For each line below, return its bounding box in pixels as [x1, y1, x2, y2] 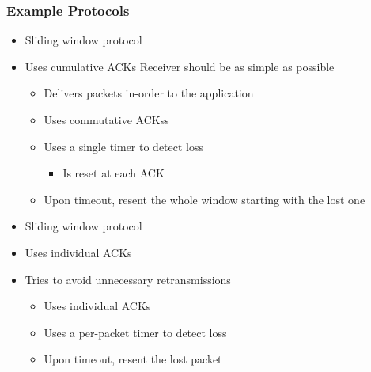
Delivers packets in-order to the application [44, 85, 254, 101]
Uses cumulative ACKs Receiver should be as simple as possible [25, 58, 335, 74]
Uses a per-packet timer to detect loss [44, 324, 227, 340]
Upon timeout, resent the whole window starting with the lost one [44, 191, 365, 207]
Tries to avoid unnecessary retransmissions [25, 271, 231, 287]
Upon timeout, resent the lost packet [44, 351, 222, 367]
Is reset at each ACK [62, 165, 165, 181]
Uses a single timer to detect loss [44, 138, 204, 154]
